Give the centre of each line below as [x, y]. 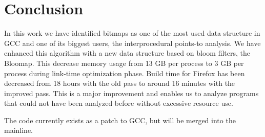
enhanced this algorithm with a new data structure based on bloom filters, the [127, 53]
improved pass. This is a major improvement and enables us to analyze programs [131, 93]
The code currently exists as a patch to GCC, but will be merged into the [120, 120]
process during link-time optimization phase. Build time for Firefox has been [125, 73]
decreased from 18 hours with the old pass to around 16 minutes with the [120, 83]
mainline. [19, 130]
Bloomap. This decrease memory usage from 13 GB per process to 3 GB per [124, 63]
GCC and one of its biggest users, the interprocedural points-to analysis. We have [132, 43]
